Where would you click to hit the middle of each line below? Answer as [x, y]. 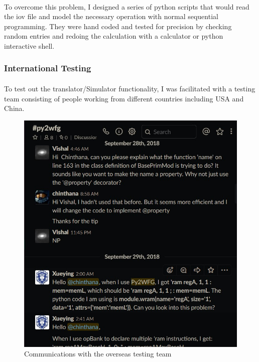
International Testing [48, 68]
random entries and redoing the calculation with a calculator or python [114, 36]
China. [14, 108]
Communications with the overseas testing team [98, 354]
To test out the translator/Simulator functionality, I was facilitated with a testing [130, 88]
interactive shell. [29, 45]
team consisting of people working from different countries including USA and [124, 98]
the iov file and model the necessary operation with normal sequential [111, 16]
